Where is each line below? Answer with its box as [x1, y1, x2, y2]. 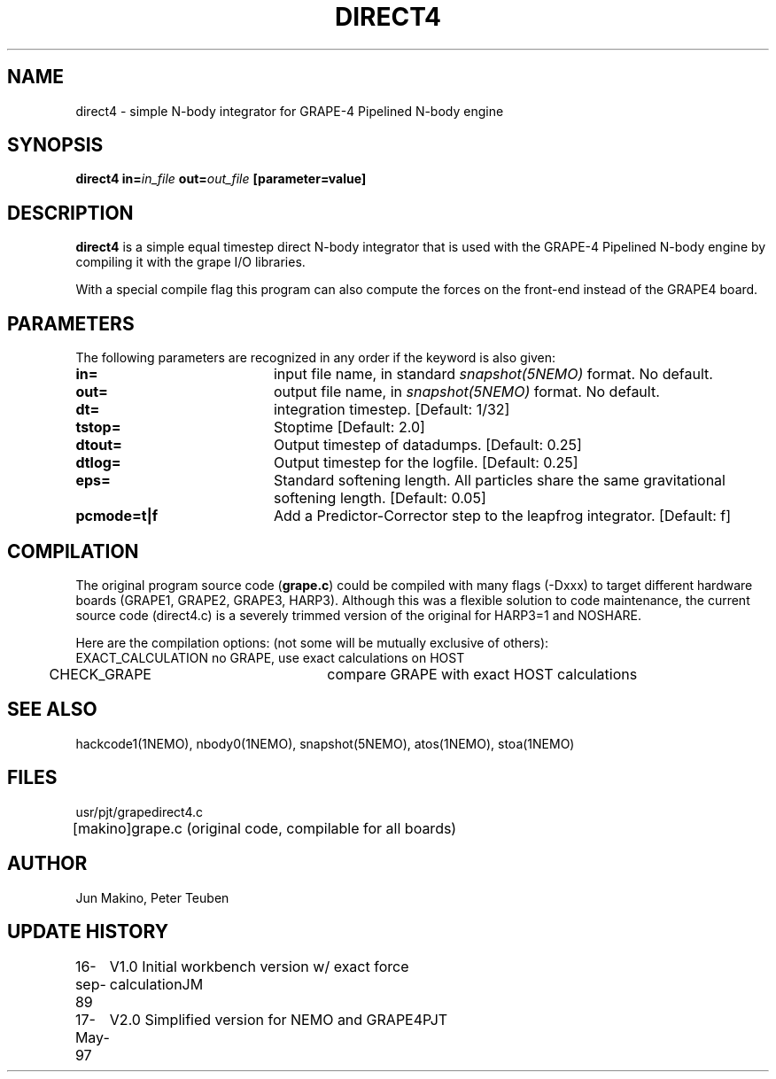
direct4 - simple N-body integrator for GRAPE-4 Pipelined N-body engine [75, 103, 504, 119]
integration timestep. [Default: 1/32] [273, 400, 510, 419]
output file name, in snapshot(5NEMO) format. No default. [273, 383, 660, 401]
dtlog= [75, 454, 121, 472]
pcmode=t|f [75, 507, 158, 525]
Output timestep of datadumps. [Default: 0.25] [273, 436, 582, 454]
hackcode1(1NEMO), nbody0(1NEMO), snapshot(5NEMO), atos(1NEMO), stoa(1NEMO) [75, 735, 575, 751]
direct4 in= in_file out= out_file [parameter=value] [75, 171, 367, 187]
